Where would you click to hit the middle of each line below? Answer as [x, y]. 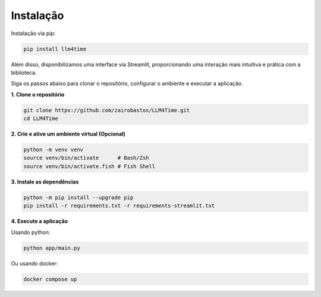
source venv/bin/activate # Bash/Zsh [86, 158]
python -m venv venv [53, 150]
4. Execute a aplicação [40, 221]
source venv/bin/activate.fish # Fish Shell [89, 166]
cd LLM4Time [41, 119]
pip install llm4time [55, 49]
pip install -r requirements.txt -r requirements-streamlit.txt [119, 206]
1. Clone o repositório [38, 94]
